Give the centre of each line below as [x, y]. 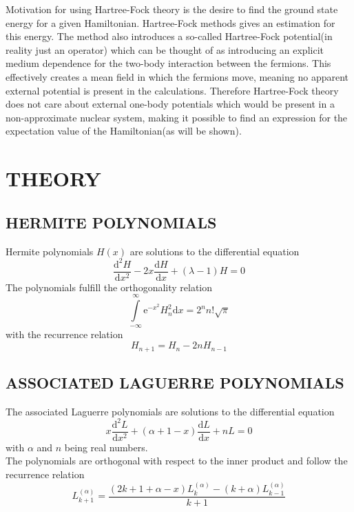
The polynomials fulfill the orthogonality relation [109, 287]
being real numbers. [106, 447]
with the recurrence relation [64, 334]
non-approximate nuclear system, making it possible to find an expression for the [177, 117]
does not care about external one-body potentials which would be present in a [170, 104]
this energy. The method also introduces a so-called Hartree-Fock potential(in [169, 36]
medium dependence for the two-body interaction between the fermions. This [168, 63]
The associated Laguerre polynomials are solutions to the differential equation [170, 411]
